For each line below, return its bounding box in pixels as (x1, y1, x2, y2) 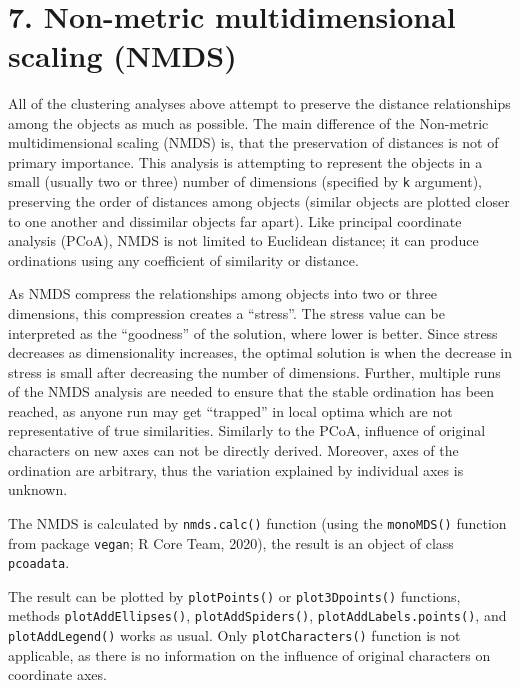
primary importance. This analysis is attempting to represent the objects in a (8, 151, 483, 172)
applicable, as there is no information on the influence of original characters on (8, 644, 491, 665)
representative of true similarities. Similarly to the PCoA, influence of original (8, 420, 486, 441)
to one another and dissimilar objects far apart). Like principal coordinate (8, 210, 462, 231)
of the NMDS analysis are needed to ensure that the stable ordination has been (8, 381, 495, 402)
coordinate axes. (8, 664, 107, 685)
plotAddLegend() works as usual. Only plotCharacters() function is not (8, 625, 461, 646)
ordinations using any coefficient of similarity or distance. (8, 249, 359, 270)
